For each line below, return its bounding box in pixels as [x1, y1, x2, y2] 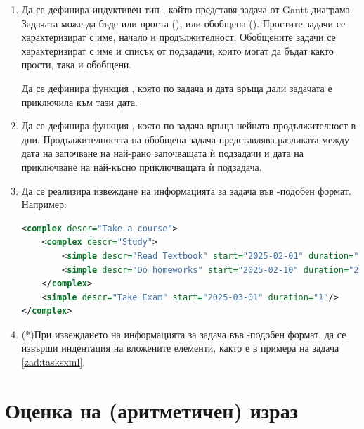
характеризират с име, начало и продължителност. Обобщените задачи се [21, 30, 336, 44]
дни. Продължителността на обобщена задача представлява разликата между [21, 132, 349, 146]
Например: [21, 197, 67, 212]
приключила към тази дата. [21, 94, 138, 109]
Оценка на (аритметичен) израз [5, 395, 298, 424]
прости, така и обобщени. [21, 57, 132, 72]
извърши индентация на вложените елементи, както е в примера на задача [21, 340, 339, 355]
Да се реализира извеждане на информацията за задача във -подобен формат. [21, 183, 351, 198]
